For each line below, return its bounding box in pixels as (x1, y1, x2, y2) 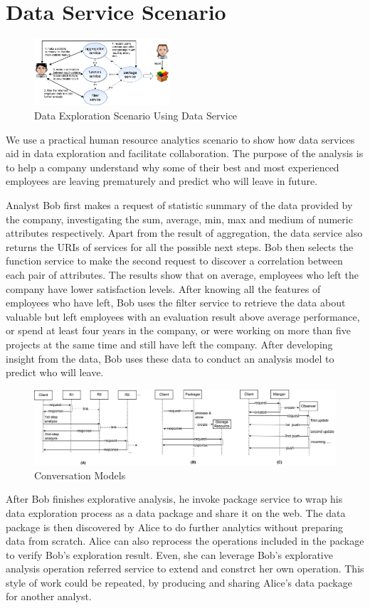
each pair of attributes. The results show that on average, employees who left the (6, 267, 359, 282)
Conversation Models (34, 467, 126, 482)
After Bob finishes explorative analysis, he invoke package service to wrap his (6, 491, 343, 506)
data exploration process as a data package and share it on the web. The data (6, 505, 346, 520)
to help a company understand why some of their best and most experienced (6, 159, 339, 174)
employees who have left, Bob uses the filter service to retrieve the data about (6, 295, 346, 310)
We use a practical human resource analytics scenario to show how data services (6, 132, 355, 146)
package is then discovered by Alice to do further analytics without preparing (6, 519, 344, 534)
